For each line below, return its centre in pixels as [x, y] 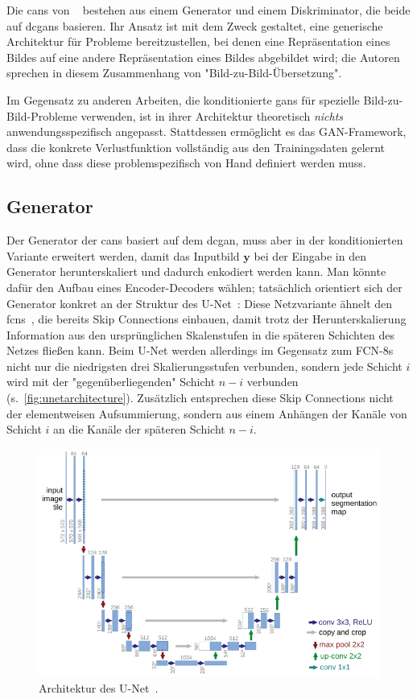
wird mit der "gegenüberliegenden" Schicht [111, 382]
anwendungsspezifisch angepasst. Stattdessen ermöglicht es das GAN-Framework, [206, 132]
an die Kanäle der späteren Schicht [139, 429]
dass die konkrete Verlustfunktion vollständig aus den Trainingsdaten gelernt [196, 147]
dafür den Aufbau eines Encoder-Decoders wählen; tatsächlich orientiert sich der [204, 287]
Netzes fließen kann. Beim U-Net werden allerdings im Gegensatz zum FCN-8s [200, 350]
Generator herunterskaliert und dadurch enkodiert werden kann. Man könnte [196, 271]
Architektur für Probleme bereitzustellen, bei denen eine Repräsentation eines [198, 41]
